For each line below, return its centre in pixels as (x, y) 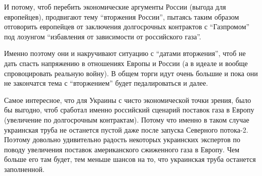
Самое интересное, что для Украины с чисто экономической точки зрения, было (128, 100)
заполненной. (24, 169)
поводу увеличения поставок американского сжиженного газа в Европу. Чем (122, 149)
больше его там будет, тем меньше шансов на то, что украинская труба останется (130, 159)
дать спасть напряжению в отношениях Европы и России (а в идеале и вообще (126, 63)
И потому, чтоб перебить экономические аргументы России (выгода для (115, 7)
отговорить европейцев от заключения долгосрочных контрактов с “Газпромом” (127, 26)
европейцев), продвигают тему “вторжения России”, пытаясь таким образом (122, 16)
